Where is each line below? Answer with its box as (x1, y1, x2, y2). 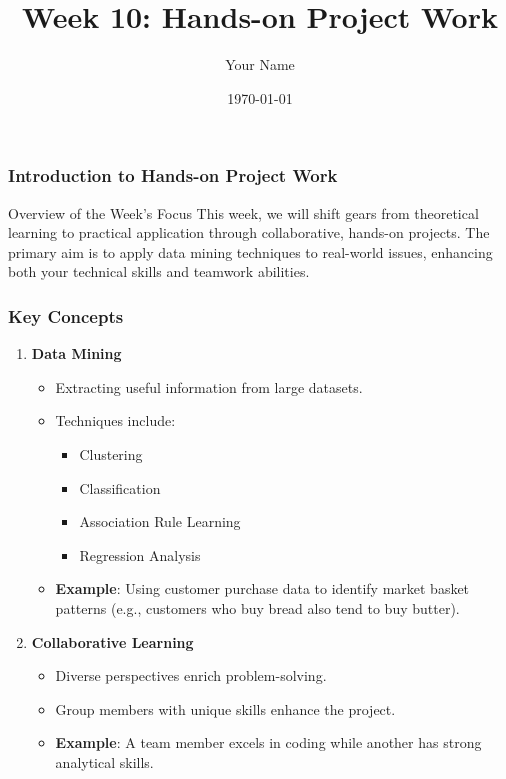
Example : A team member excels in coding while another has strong (55, 732, 482, 753)
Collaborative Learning (31, 631, 194, 652)
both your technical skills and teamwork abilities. (8, 261, 310, 282)
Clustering (79, 443, 143, 464)
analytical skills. (55, 751, 154, 772)
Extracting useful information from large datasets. (55, 376, 363, 397)
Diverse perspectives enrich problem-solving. (55, 665, 327, 686)
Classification (79, 477, 161, 498)
